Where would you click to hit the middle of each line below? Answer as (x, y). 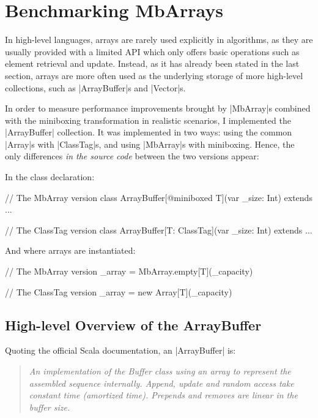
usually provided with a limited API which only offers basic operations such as (152, 51)
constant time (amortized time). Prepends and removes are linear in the (163, 395)
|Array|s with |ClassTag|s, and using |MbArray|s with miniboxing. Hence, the (150, 144)
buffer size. (50, 407)
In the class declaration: (50, 177)
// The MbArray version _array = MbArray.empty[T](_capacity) (129, 271)
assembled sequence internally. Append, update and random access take (161, 383)
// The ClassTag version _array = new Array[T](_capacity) (119, 291)
